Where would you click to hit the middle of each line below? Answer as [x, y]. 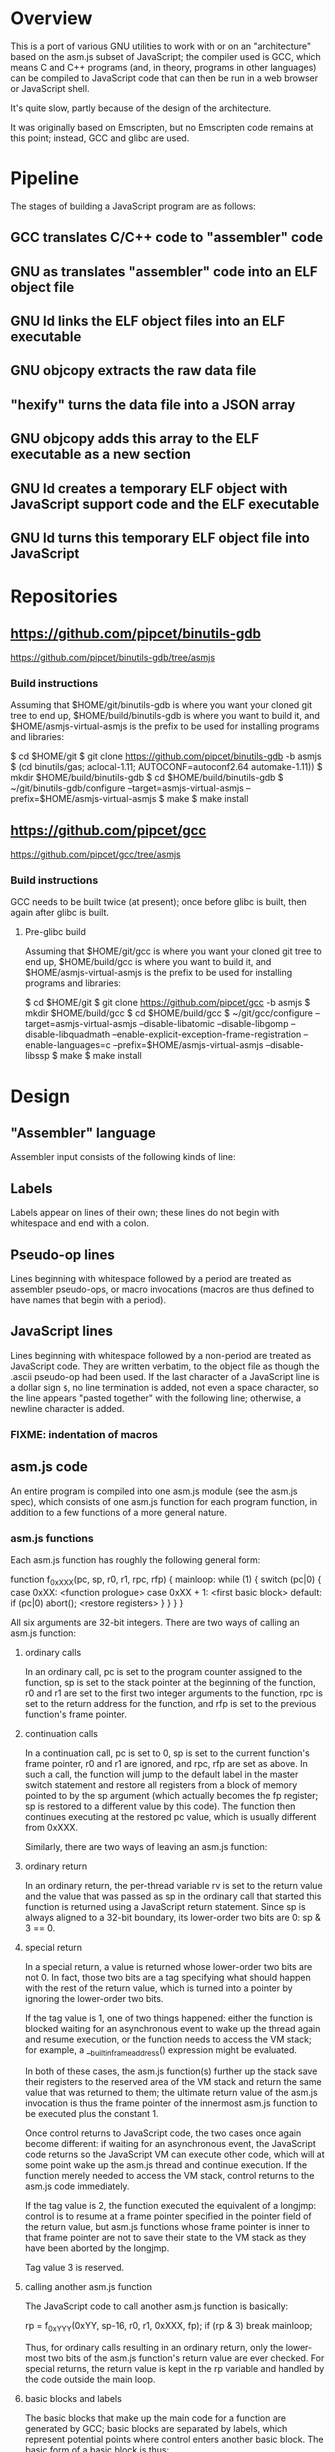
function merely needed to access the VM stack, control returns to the [169, 2176]
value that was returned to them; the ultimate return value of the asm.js [171, 2093]
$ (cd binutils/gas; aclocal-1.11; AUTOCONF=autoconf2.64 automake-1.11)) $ [166, 767]
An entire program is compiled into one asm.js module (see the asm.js [154, 1491]
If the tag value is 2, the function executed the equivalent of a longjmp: [170, 2206]
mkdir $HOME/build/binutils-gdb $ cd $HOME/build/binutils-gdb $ [147, 778]
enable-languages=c [68, 1045]
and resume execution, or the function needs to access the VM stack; [168, 2039]
